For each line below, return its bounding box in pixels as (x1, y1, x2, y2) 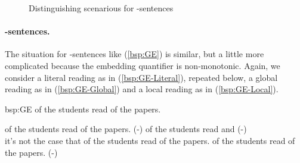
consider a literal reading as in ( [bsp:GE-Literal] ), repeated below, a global (5, 71, 278, 83)
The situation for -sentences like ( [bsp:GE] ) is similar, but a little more (5, 48, 264, 60)
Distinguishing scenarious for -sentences (29, 2, 174, 14)
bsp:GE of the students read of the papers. (5, 102, 161, 115)
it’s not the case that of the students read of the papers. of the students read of (5, 134, 295, 146)
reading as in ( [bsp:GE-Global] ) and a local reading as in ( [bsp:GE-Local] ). (5, 83, 279, 95)
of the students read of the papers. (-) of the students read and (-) (5, 123, 247, 135)
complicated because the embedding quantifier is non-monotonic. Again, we (5, 59, 280, 71)
